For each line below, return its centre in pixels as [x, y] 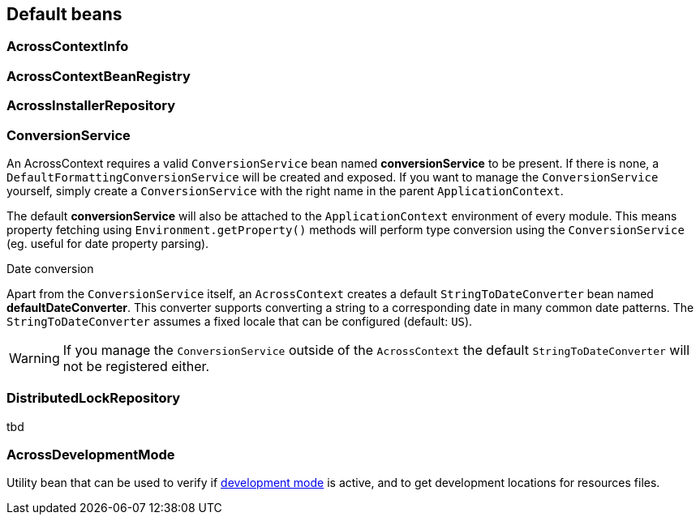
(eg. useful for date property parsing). [108, 243]
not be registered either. [136, 366]
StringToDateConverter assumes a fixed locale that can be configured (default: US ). [240, 321]
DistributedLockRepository [94, 398]
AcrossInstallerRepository [91, 106]
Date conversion [50, 268]
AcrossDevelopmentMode [91, 455]
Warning [34, 358]
